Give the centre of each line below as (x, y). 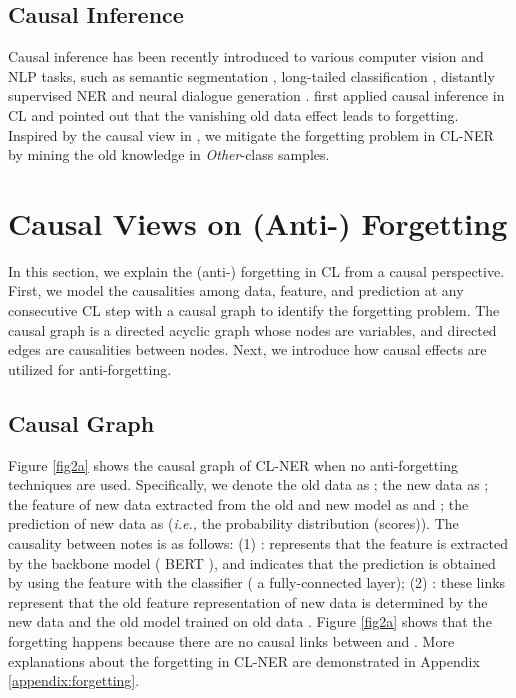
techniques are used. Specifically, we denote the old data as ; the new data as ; (248, 484)
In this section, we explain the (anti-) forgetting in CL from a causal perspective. (256, 270)
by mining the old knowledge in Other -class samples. (169, 154)
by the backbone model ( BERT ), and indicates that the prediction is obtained (252, 562)
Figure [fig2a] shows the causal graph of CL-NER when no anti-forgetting (233, 464)
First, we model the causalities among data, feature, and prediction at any (236, 290)
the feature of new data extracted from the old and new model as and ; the (238, 503)
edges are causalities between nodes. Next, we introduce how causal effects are (247, 349)
